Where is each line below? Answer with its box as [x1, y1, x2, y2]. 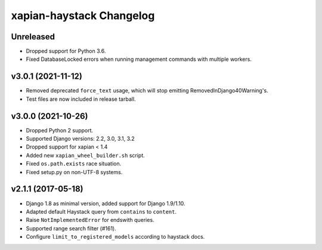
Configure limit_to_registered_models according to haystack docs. [26, 233, 205, 240]
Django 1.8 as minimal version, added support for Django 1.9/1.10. [26, 200, 185, 207]
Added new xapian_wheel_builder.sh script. [26, 152, 145, 159]
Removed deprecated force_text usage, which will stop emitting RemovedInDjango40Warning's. [26, 87, 268, 94]
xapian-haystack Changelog [11, 9, 155, 22]
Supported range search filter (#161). [26, 224, 116, 232]
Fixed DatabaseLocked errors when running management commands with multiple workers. [26, 55, 252, 63]
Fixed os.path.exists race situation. [26, 160, 122, 167]
